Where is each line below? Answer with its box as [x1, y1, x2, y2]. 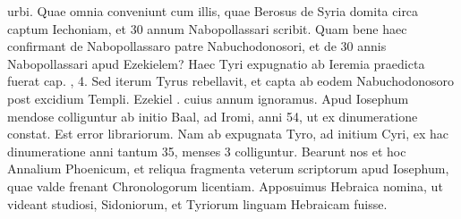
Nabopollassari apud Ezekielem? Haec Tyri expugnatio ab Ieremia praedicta [7, 54, 425, 72]
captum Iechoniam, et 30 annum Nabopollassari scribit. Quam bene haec [7, 19, 407, 38]
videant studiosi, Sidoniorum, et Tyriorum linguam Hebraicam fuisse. [7, 194, 388, 213]
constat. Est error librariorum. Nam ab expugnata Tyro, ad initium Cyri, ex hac [7, 124, 449, 143]
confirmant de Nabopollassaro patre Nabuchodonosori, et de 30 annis [7, 37, 387, 55]
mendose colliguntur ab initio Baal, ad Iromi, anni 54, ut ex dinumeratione [7, 106, 418, 125]
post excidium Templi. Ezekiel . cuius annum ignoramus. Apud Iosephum [7, 88, 409, 107]
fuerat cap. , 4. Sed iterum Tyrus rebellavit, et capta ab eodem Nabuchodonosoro [7, 72, 454, 90]
